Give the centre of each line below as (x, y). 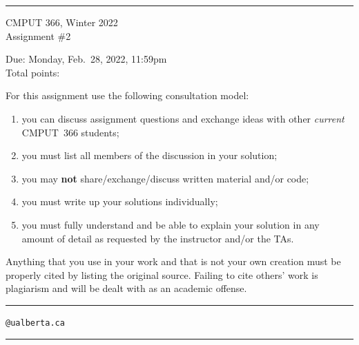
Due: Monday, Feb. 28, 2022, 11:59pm (86, 59)
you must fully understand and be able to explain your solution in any (171, 224)
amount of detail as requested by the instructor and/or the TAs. (158, 238)
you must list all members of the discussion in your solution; (149, 155)
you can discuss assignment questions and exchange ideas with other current (183, 118)
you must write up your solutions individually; (120, 201)
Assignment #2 (38, 35)
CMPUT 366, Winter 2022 (62, 22)
